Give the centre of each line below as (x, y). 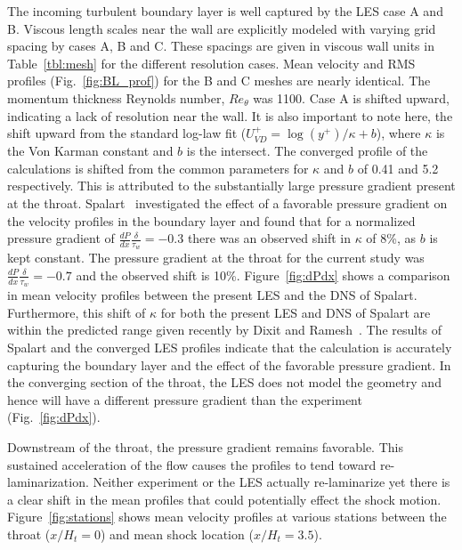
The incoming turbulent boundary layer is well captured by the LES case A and (225, 11)
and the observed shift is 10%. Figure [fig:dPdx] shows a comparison (263, 275)
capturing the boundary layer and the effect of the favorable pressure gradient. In (229, 364)
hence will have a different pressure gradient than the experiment (185, 399)
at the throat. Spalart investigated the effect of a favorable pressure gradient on (227, 202)
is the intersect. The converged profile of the (307, 151)
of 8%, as (391, 238)
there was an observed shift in (269, 238)
